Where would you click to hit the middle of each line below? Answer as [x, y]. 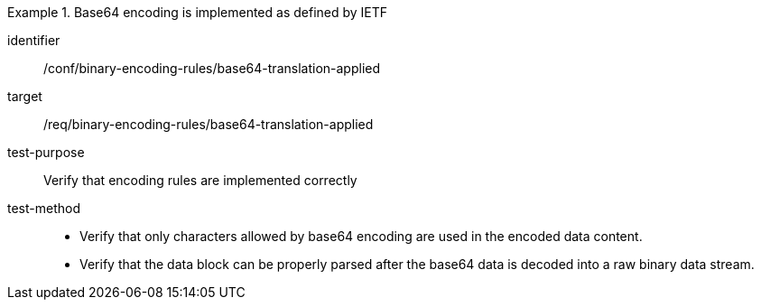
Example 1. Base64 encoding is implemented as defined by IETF [198, 12]
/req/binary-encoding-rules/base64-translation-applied [209, 124]
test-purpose [46, 152]
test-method [44, 208]
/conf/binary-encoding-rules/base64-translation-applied [212, 68]
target [25, 96]
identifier [34, 40]
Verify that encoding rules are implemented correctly [200, 180]
